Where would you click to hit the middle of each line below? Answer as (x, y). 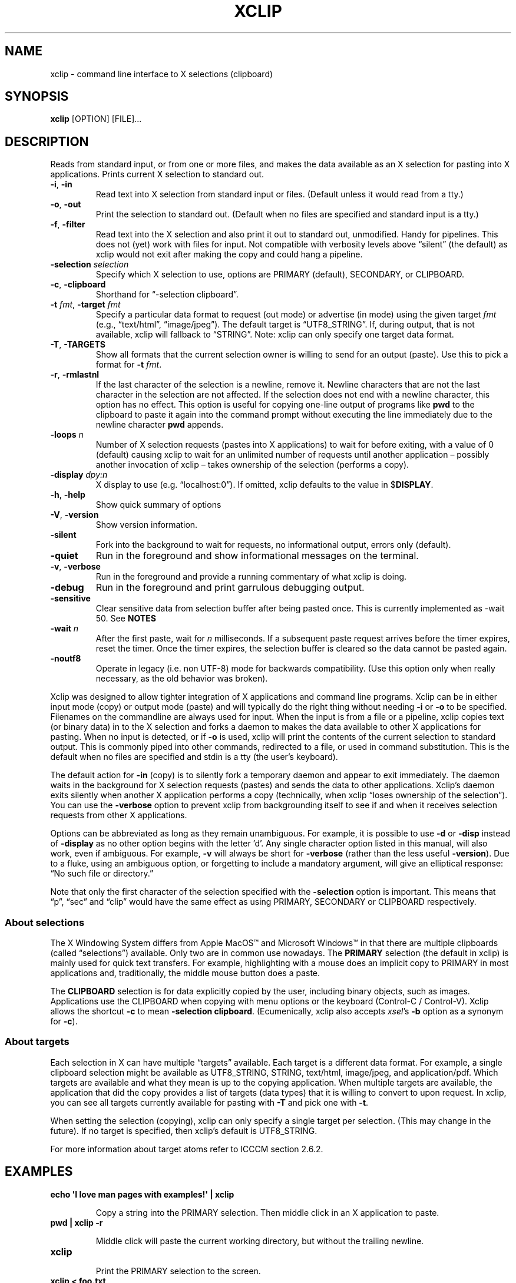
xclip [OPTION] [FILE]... (96, 119)
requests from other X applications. (119, 815)
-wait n (64, 629)
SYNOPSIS (37, 97)
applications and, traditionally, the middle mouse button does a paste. (185, 973)
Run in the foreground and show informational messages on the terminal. (257, 556)
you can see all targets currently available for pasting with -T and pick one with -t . (209, 1102)
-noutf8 (66, 659)
